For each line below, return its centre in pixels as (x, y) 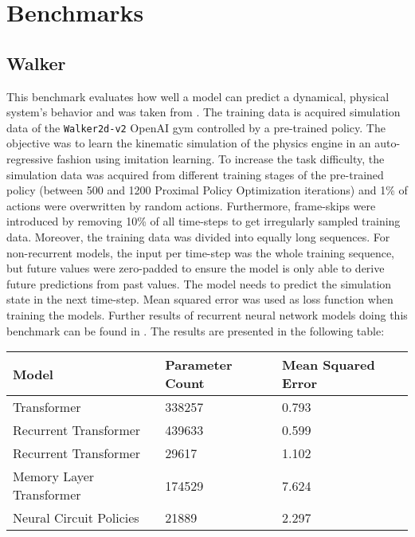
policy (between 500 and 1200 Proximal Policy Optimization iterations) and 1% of (207, 190)
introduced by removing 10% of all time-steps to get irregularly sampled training (204, 221)
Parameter (199, 365)
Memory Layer (54, 476)
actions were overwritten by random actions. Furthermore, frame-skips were (191, 205)
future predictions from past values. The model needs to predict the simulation (199, 283)
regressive (30, 159)
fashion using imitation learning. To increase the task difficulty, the (221, 159)
